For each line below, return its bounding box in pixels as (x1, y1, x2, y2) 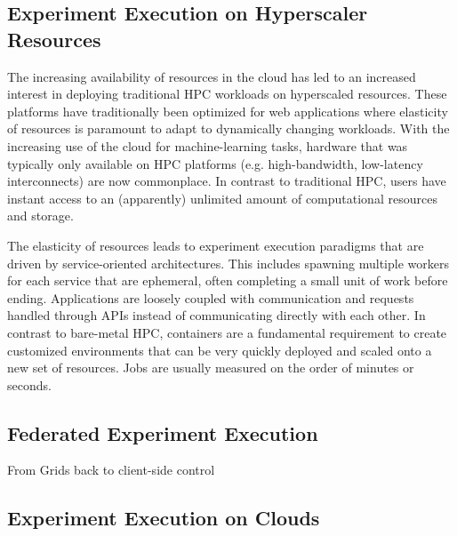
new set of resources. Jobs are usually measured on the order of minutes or (7, 358, 414, 377)
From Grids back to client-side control (7, 460, 215, 479)
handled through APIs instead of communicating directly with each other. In (7, 306, 426, 324)
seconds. (7, 375, 52, 394)
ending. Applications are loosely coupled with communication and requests (7, 288, 414, 307)
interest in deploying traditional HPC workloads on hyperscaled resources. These (7, 84, 447, 103)
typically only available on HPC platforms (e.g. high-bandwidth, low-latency (7, 154, 423, 172)
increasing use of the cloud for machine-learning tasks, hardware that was (7, 136, 408, 155)
